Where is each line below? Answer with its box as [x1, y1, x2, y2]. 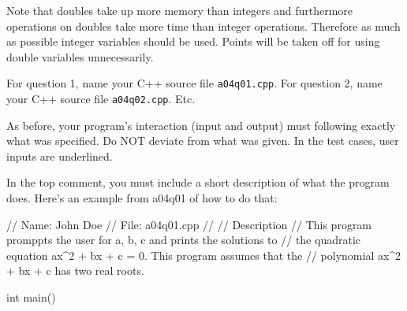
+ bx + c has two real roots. [6, 262, 144, 279]
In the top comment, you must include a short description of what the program [6, 174, 390, 191]
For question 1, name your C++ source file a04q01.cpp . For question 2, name [6, 75, 383, 91]
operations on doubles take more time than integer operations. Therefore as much [6, 17, 401, 34]
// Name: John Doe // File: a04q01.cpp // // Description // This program [6, 216, 372, 232]
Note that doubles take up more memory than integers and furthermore [6, 2, 353, 18]
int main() [6, 289, 56, 305]
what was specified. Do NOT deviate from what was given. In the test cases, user [6, 132, 399, 149]
